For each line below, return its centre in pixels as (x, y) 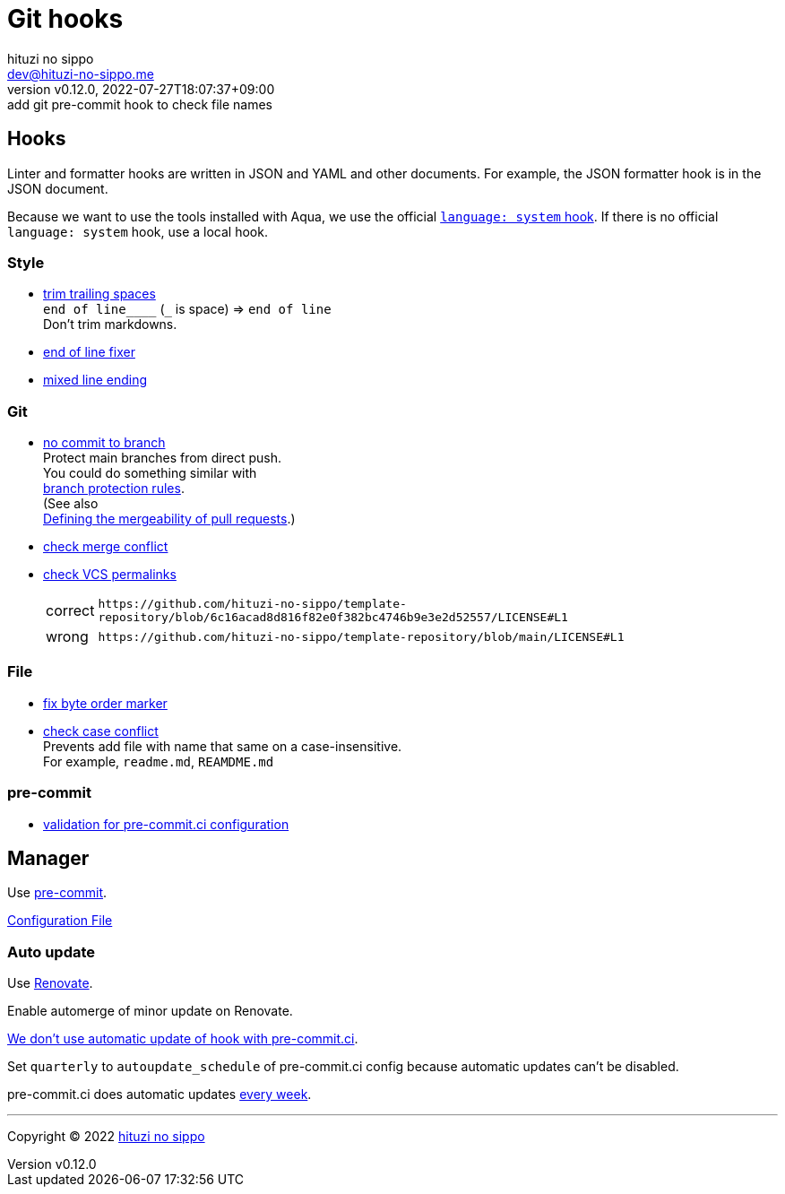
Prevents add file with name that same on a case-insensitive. (223, 746)
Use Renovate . (50, 983)
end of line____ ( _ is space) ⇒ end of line (187, 309)
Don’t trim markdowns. (110, 324)
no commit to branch (104, 443)
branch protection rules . (114, 489)
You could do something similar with (150, 473)
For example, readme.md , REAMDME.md (159, 761)
